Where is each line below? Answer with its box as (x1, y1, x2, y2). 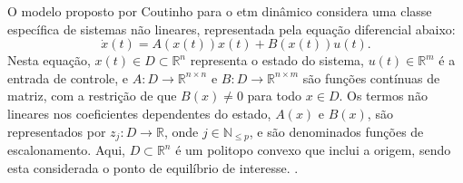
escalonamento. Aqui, (7, 140, 125, 159)
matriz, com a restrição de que (7, 86, 177, 105)
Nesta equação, (7, 51, 91, 70)
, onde (163, 121, 199, 140)
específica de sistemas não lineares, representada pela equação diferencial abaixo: (7, 19, 456, 38)
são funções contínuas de (302, 68, 440, 87)
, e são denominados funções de (249, 121, 424, 140)
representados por (7, 121, 106, 140)
